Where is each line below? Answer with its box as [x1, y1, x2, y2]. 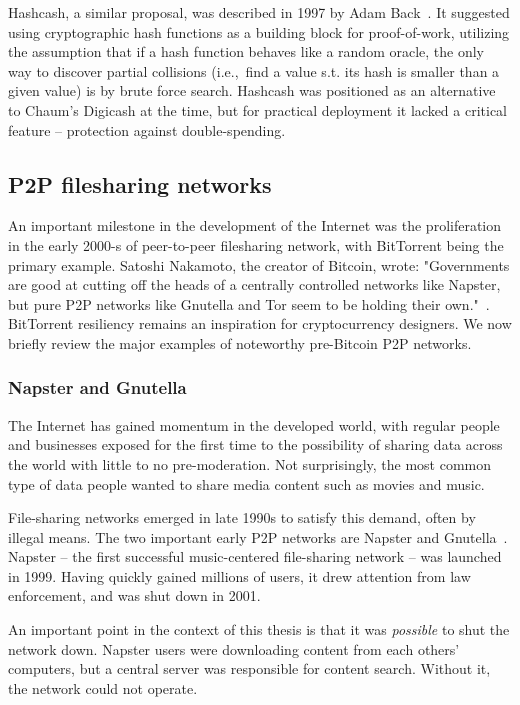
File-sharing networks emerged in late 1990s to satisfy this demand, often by [8, 507, 476, 528]
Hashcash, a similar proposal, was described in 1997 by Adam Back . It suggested [8, 2, 510, 22]
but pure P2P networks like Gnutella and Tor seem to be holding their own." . [8, 293, 490, 314]
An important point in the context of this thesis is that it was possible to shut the [8, 619, 510, 640]
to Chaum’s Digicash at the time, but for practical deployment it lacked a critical [8, 99, 507, 120]
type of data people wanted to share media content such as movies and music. [8, 473, 485, 494]
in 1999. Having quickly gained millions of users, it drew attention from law [8, 565, 471, 586]
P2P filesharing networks [8, 168, 272, 199]
